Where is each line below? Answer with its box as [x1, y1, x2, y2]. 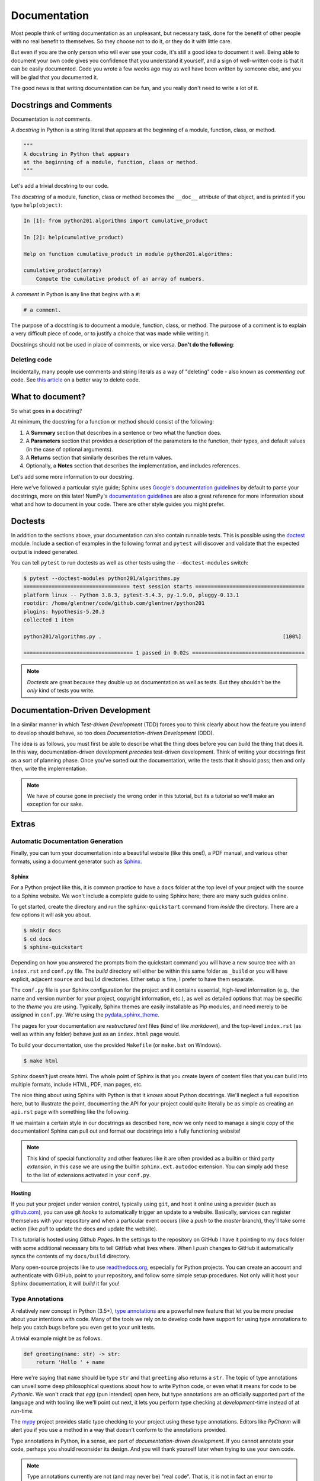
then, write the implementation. [11, 765, 87, 772]
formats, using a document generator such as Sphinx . [11, 858, 142, 865]
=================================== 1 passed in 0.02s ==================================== [23, 649, 305, 656]
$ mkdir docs [23, 927, 62, 934]
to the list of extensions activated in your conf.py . [27, 1171, 151, 1178]
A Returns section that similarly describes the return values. [25, 454, 173, 461]
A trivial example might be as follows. [11, 1335, 102, 1342]
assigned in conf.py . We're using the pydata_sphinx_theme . [11, 1011, 160, 1018]
